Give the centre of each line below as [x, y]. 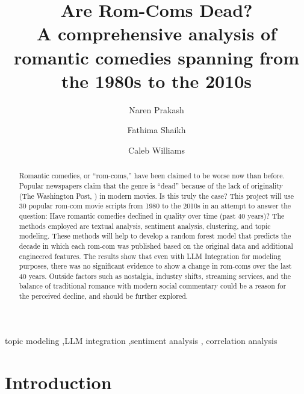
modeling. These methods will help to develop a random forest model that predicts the [155, 236]
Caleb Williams [157, 150]
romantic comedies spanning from [157, 57]
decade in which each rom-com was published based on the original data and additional [156, 245]
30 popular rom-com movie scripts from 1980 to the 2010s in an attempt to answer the [155, 206]
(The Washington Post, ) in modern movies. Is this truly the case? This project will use [157, 195]
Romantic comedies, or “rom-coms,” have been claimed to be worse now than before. [152, 176]
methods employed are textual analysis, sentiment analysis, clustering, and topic [145, 226]
